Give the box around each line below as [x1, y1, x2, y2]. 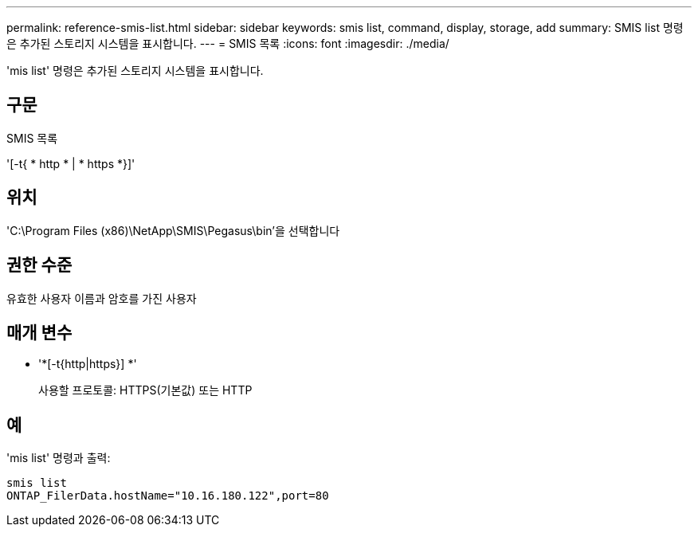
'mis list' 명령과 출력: [6, 451, 111, 465]
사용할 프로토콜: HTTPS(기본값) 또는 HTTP [38, 383, 253, 398]
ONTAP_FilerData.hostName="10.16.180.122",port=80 [6, 489, 329, 503]
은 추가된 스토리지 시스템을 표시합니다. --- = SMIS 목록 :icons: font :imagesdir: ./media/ [6, 37, 449, 50]
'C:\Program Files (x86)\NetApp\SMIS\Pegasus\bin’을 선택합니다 [6, 223, 340, 237]
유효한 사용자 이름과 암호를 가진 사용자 [6, 291, 197, 305]
